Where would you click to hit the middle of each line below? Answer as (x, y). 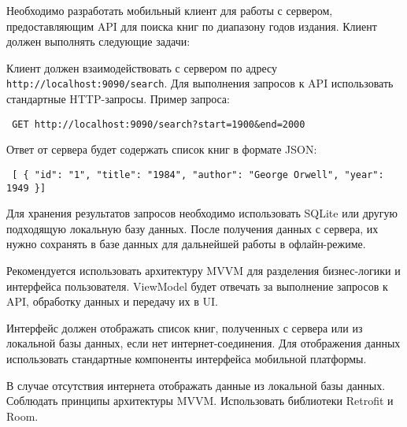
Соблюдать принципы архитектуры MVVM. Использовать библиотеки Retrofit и (200, 401)
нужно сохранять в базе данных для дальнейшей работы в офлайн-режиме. (186, 244)
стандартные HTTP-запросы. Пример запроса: (118, 99)
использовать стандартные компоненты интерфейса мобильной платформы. (187, 358)
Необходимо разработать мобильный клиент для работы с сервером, (170, 10)
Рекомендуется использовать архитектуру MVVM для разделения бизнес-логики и (203, 270)
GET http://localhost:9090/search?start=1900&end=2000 (159, 124)
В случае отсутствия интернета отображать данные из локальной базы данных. (196, 385)
